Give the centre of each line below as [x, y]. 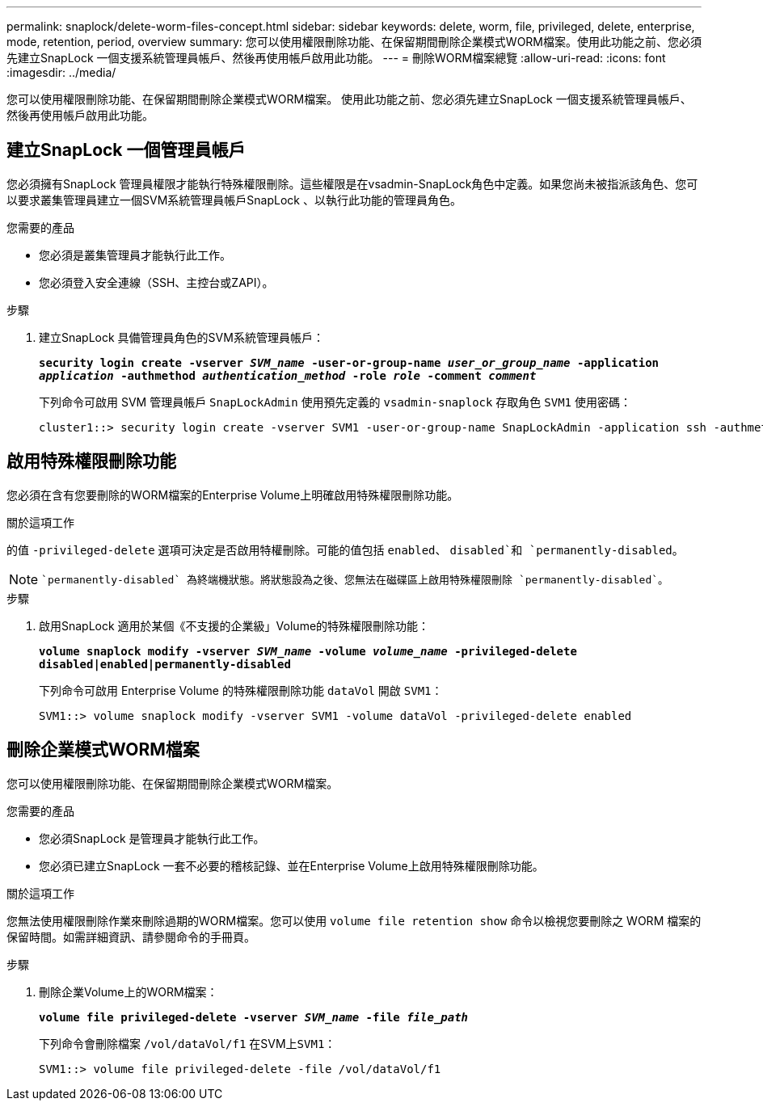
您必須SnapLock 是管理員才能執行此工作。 [152, 838]
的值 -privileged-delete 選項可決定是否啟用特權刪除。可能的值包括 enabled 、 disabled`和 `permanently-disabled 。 [345, 549]
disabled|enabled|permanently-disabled [165, 664]
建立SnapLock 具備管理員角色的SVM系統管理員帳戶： [181, 337]
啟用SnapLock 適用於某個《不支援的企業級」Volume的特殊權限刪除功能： [234, 625]
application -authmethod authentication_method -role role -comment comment [288, 375]
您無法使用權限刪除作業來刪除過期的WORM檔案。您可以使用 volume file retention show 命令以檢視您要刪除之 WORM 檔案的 [354, 920]
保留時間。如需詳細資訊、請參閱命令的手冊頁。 [131, 937]
